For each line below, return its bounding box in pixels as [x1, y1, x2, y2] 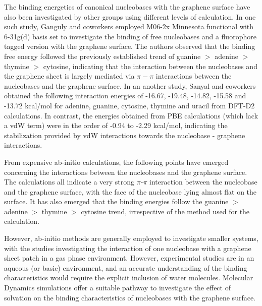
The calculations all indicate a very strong [4, 176, 135, 187]
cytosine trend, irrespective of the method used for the [81, 206, 250, 216]
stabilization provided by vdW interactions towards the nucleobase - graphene [4, 130, 245, 140]
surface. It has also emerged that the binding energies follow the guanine [4, 196, 229, 207]
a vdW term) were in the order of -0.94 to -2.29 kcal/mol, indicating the [4, 120, 228, 131]
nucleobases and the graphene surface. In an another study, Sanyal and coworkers [4, 80, 256, 91]
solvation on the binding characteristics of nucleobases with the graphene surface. [4, 292, 256, 302]
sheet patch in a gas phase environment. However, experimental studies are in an [4, 253, 254, 263]
